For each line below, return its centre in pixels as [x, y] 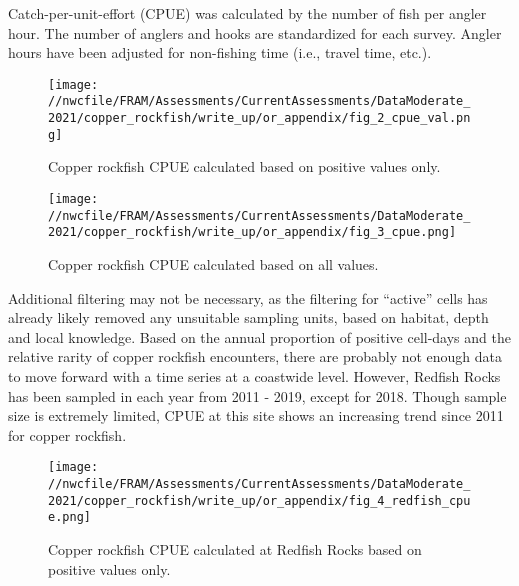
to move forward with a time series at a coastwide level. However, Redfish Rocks [254, 375]
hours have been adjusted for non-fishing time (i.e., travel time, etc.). [220, 52]
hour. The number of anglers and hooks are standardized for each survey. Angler [255, 32]
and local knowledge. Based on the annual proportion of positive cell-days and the [259, 336]
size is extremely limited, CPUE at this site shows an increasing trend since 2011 [256, 415]
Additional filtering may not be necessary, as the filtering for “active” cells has [248, 297]
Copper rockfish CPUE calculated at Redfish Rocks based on [235, 548]
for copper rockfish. [67, 434]
